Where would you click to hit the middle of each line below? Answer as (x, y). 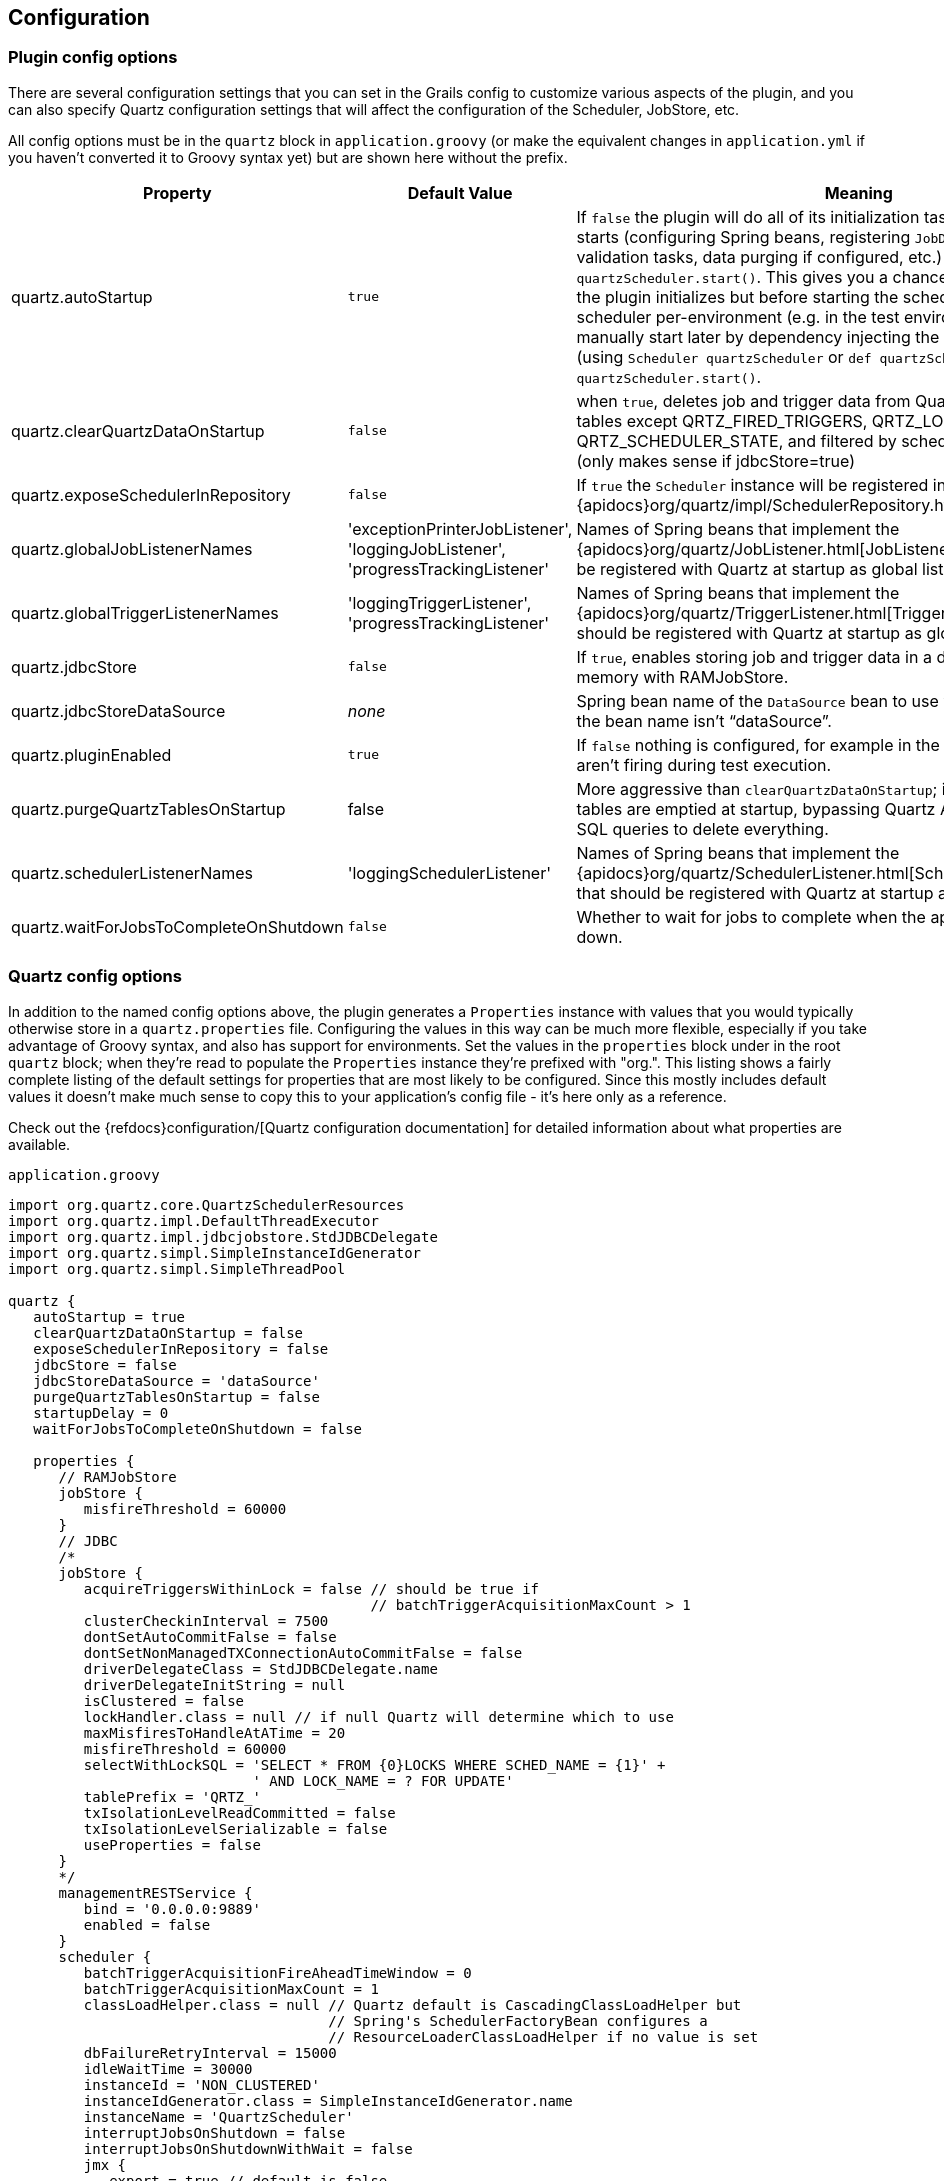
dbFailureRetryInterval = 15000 (210, 2052)
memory (607, 676)
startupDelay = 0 (101, 1412)
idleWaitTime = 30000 (168, 2068)
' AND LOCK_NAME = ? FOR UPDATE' (383, 1780)
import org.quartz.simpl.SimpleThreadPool (177, 1268)
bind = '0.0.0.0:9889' (172, 1908)
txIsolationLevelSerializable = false (235, 1828)
